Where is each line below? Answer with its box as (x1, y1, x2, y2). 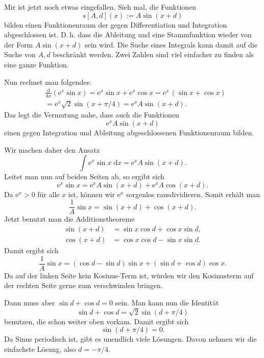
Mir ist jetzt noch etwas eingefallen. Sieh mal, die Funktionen (4, 2, 197, 12)
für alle (37, 188, 60, 199)
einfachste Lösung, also (4, 343, 76, 354)
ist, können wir (68, 188, 115, 199)
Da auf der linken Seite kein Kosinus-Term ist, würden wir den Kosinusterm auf (4, 270, 254, 280)
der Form (4, 39, 33, 50)
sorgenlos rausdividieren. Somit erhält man (126, 188, 260, 199)
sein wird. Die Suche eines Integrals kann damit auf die (84, 39, 258, 50)
